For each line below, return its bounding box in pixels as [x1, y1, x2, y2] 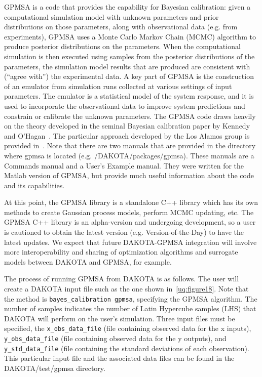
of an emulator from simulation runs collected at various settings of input [4, 80, 232, 91]
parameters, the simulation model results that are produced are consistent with [4, 61, 250, 71]
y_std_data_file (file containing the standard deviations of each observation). [4, 343, 249, 353]
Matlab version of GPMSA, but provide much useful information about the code [4, 170, 254, 181]
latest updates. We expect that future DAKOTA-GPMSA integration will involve [4, 236, 257, 247]
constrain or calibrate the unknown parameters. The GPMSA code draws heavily [4, 110, 256, 121]
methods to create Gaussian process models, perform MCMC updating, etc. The [4, 206, 254, 217]
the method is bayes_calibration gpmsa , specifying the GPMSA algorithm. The [4, 293, 257, 304]
